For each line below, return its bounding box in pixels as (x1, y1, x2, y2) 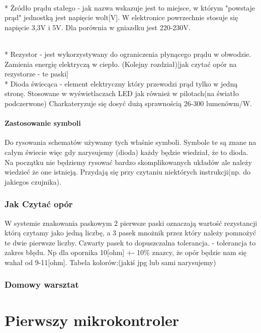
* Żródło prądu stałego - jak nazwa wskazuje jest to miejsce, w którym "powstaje (5, 2, 255, 13)
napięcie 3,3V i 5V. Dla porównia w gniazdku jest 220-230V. (5, 22, 191, 32)
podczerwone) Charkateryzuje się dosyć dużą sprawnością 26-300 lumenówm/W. (5, 98, 252, 108)
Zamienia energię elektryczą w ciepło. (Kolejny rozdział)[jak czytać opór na (5, 58, 237, 69)
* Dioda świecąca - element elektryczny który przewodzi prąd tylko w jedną (5, 78, 238, 89)
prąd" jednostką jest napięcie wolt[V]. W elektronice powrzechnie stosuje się (5, 12, 238, 23)
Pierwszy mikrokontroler (5, 309, 180, 330)
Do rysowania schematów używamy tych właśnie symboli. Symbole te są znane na (5, 137, 256, 147)
